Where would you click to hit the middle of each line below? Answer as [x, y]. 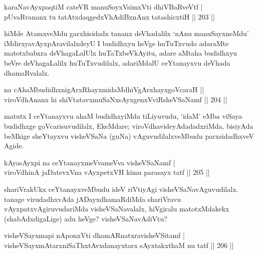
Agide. [14, 146]
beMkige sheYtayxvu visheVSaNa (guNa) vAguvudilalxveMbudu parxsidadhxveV [129, 136]
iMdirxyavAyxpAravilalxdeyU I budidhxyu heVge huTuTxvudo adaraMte [116, 43]
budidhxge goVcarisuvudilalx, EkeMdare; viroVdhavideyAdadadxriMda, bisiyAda [129, 125]
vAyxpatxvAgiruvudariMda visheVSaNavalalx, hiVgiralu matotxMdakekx [117, 209]
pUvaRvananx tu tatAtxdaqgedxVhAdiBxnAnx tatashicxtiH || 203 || [109, 16]
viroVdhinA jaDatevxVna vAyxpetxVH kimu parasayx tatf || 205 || [107, 172]
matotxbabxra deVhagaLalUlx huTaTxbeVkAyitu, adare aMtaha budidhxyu [121, 53]
